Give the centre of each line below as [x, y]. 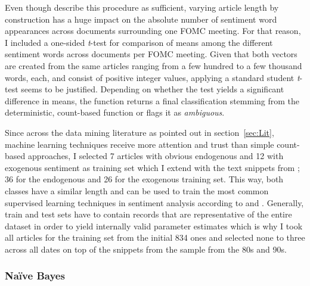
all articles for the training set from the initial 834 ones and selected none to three [155, 237]
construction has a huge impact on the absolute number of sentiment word [141, 19]
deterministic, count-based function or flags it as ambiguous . [115, 112]
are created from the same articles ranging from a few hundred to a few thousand [154, 65]
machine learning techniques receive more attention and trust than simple [139, 144]
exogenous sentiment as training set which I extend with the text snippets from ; [152, 167]
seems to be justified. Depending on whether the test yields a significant [153, 89]
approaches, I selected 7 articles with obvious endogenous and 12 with [156, 156]
